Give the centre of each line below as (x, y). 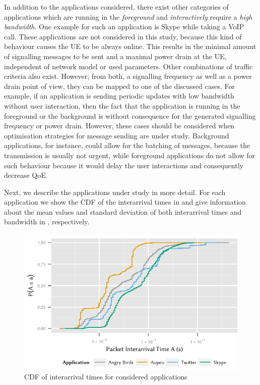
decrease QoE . (26, 175)
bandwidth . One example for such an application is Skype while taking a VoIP (124, 27)
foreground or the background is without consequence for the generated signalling (130, 115)
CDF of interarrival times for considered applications (106, 376)
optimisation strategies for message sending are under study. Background (117, 135)
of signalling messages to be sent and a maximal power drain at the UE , (115, 56)
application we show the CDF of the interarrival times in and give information (125, 202)
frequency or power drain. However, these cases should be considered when (119, 126)
